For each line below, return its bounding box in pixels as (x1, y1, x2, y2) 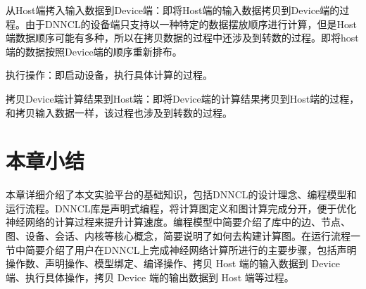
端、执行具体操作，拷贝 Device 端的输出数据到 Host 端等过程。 (6, 269, 294, 284)
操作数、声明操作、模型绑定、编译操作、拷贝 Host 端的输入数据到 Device (6, 256, 341, 271)
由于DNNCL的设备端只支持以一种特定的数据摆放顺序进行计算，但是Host (25, 16, 358, 31)
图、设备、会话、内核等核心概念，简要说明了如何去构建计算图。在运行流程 (6, 229, 351, 243)
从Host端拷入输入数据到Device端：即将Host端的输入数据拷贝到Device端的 (6, 3, 340, 17)
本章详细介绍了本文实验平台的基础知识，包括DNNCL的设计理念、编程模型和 (6, 187, 357, 202)
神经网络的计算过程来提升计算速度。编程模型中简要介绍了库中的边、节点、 (6, 214, 351, 229)
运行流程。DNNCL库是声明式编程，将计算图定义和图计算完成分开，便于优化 (6, 200, 357, 215)
